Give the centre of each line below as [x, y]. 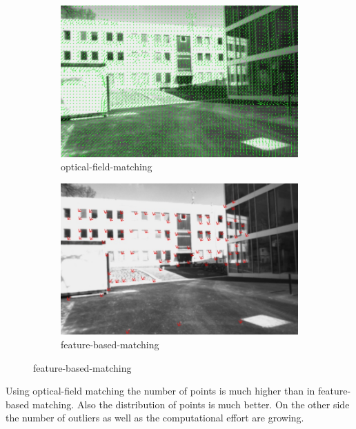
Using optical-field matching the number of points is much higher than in [160, 391]
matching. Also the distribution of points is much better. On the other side [191, 404]
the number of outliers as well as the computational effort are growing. [155, 418]
